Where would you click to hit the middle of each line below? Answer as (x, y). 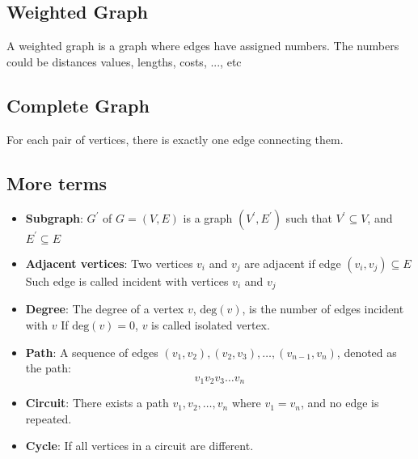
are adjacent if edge (293, 263)
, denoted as (367, 352)
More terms (57, 183)
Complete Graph (78, 105)
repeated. (49, 418)
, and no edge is (340, 403)
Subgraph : (54, 218)
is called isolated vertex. (211, 324)
